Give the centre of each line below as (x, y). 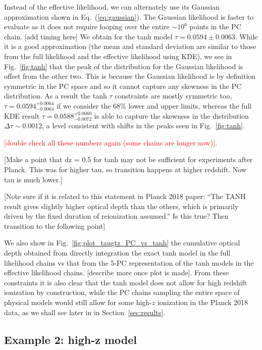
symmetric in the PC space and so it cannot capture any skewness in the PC (123, 86)
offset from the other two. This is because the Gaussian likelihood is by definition (130, 76)
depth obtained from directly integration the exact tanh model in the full (117, 253)
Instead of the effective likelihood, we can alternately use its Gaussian (112, 7)
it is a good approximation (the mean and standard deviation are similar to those (130, 46)
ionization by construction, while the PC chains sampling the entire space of (122, 292)
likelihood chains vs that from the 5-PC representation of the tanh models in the (129, 262)
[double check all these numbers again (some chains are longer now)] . (111, 142)
